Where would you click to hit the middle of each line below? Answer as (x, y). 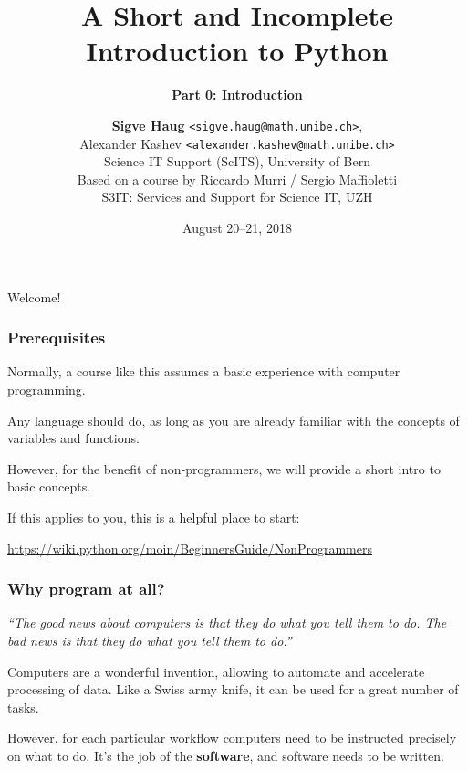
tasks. (23, 707)
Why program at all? (86, 589)
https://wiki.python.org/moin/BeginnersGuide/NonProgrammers (190, 548)
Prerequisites (57, 338)
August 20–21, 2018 (237, 227)
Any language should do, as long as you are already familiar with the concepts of (234, 420)
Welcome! (34, 296)
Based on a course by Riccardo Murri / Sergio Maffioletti (237, 179)
